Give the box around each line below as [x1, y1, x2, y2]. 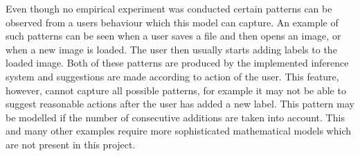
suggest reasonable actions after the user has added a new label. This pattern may [6, 96, 354, 111]
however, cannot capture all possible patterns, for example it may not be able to [6, 83, 346, 97]
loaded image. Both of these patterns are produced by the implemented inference [6, 55, 349, 70]
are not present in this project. [6, 137, 136, 151]
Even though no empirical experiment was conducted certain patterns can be [6, 1, 332, 15]
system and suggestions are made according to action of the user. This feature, [6, 69, 339, 83]
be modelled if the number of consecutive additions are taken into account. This [6, 110, 345, 124]
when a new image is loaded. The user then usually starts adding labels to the [6, 42, 337, 56]
